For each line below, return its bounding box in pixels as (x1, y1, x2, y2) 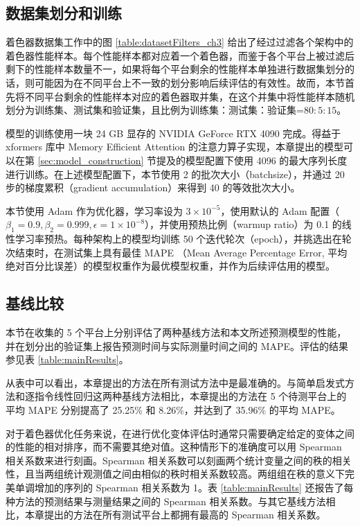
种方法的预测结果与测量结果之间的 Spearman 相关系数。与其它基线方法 (6, 493, 326, 508)
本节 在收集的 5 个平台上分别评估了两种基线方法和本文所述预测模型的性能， (6, 325, 347, 340)
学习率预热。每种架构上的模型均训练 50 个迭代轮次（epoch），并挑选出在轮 (15, 231, 352, 246)
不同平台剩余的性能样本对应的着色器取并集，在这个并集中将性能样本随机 (24, 89, 354, 103)
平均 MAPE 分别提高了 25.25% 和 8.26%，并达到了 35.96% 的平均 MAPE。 (6, 403, 341, 417)
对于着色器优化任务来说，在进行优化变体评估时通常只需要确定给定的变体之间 (6, 426, 354, 440)
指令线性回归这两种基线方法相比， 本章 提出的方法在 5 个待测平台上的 (34, 389, 347, 403)
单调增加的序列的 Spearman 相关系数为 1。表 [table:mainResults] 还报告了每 (15, 480, 354, 495)
